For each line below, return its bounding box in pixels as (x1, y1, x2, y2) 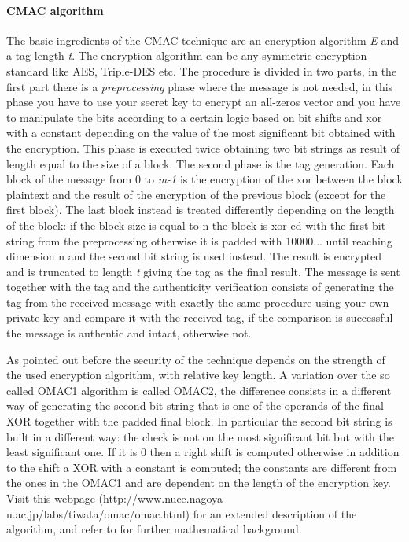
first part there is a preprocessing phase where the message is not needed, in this (6, 78, 393, 94)
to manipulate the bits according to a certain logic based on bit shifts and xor (6, 109, 382, 125)
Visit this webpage (6, 490, 95, 507)
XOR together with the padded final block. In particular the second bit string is (6, 413, 392, 430)
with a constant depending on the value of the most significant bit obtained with (6, 124, 396, 141)
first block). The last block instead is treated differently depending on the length (6, 201, 395, 218)
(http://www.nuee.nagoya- (98, 490, 227, 507)
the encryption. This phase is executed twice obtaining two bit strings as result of (6, 139, 400, 156)
